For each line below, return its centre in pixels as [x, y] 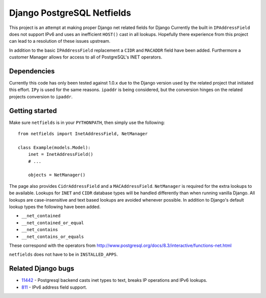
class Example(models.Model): [54, 147]
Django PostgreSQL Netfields [70, 13]
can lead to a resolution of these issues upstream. [60, 41]
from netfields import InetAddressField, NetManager [83, 134]
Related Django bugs [42, 269]
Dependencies [32, 71]
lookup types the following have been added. [55, 207]
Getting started [33, 111]
